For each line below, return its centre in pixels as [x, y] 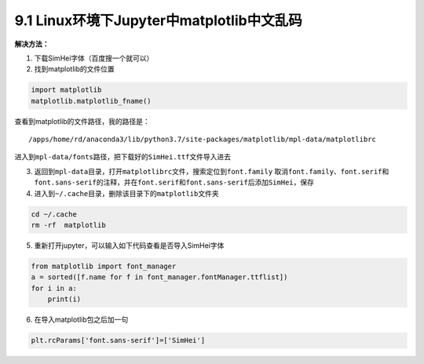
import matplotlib [66, 90]
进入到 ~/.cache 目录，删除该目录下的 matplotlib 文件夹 [126, 193]
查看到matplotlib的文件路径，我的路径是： [82, 121]
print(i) [64, 299]
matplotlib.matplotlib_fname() [91, 101]
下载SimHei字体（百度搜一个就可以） [94, 58]
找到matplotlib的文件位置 [74, 69]
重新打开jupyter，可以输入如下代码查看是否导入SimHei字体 [129, 246]
